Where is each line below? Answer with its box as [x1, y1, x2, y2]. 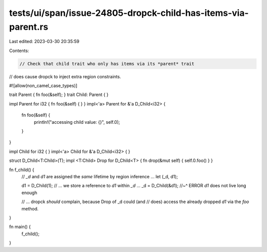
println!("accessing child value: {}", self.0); [34, 119, 121, 125]
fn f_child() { [9, 166, 35, 173]
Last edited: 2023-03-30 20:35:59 [9, 39, 80, 45]
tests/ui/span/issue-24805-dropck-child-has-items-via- [9, 7, 249, 18]
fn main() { [9, 224, 31, 230]
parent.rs [9, 21, 48, 32]
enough [21, 190, 37, 196]
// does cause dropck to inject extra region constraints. [9, 73, 121, 79]
